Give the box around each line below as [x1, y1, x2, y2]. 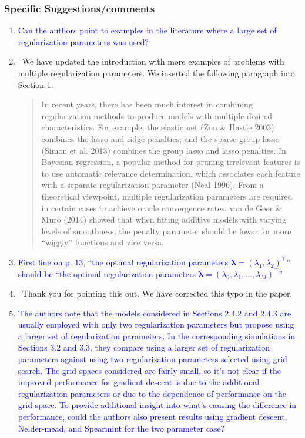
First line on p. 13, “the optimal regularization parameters [18, 255, 229, 268]
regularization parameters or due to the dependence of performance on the [18, 387, 286, 399]
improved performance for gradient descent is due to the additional [18, 376, 260, 388]
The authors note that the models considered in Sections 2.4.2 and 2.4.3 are [18, 306, 291, 319]
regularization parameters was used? [18, 35, 149, 48]
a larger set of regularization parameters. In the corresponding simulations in [18, 329, 296, 342]
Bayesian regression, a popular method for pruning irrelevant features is [41, 156, 300, 168]
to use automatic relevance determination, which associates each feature [41, 167, 300, 179]
